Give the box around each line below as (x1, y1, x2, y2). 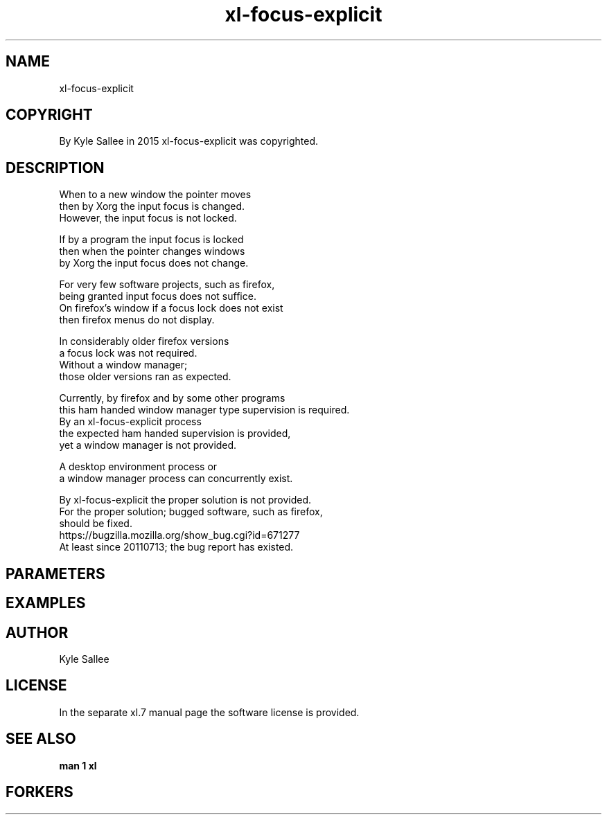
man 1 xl (59, 759, 97, 772)
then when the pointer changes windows (59, 245, 245, 258)
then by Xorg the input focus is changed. (59, 200, 245, 213)
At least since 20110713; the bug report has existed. (59, 541, 294, 553)
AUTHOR (6, 623, 69, 641)
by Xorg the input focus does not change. (59, 257, 249, 269)
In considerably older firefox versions (59, 335, 229, 348)
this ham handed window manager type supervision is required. (59, 404, 350, 416)
